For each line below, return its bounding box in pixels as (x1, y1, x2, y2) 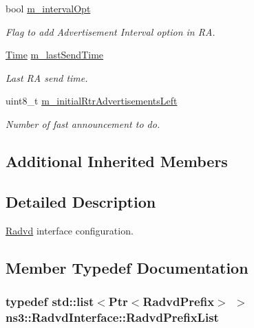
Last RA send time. (6, 70, 88, 85)
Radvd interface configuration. (6, 223, 134, 237)
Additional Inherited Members (6, 150, 228, 171)
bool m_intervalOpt (6, 1, 91, 15)
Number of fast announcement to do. (6, 116, 160, 131)
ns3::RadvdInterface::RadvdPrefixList (6, 308, 219, 325)
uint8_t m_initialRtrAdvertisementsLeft (6, 94, 178, 108)
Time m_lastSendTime (6, 47, 104, 62)
